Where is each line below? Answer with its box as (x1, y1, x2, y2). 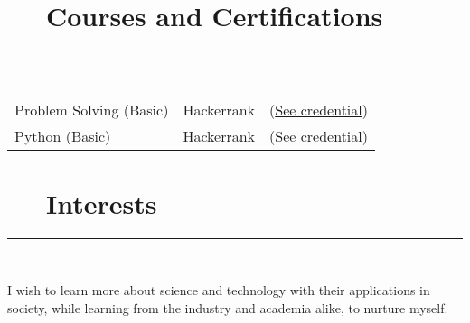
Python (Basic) (14, 125, 111, 146)
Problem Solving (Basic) (14, 98, 169, 120)
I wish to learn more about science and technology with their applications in (7, 281, 430, 300)
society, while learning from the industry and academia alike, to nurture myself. (7, 299, 448, 318)
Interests (45, 184, 157, 221)
